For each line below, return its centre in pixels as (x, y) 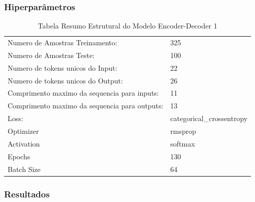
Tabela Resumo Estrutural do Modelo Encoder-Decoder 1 (127, 26)
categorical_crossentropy (209, 118)
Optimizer (23, 131)
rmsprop (183, 131)
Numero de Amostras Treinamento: (62, 42)
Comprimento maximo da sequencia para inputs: (83, 93)
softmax (183, 143)
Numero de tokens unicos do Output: (65, 80)
